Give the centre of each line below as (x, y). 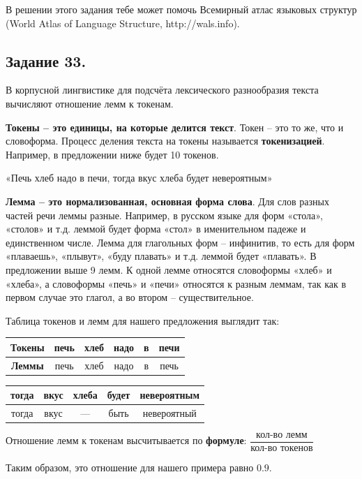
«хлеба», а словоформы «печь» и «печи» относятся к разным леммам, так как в (176, 283)
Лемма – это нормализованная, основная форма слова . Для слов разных (167, 201)
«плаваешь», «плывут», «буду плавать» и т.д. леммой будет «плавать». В (161, 256)
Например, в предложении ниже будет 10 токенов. (112, 154)
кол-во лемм (282, 435)
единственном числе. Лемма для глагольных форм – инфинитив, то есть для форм (180, 242)
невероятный (169, 413)
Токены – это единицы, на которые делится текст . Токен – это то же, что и (175, 127)
